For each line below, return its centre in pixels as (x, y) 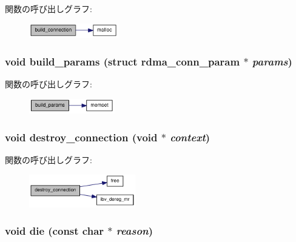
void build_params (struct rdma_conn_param (123, 62)
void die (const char (55, 231)
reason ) (135, 231)
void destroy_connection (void (81, 137)
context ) (190, 137)
